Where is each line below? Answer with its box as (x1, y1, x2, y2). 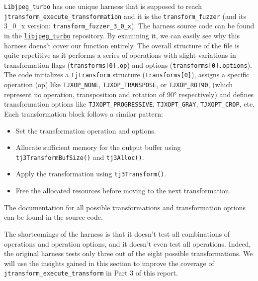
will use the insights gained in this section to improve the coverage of (4, 258, 214, 268)
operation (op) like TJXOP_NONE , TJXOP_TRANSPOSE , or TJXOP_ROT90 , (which (4, 79, 233, 90)
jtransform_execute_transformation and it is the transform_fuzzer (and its (4, 10, 247, 21)
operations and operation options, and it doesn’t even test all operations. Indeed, (4, 238, 251, 249)
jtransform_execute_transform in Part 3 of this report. (4, 268, 178, 278)
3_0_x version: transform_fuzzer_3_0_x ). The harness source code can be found (4, 20, 255, 31)
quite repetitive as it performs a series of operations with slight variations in (4, 50, 236, 60)
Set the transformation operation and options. (15, 125, 156, 136)
